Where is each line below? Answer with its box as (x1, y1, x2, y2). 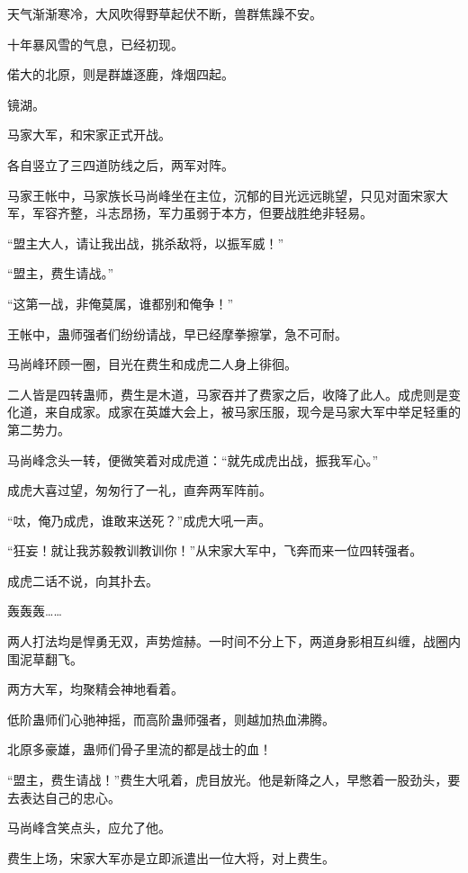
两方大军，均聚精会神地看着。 (7, 679, 184, 698)
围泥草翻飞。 (7, 649, 83, 668)
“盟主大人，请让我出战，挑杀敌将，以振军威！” (7, 233, 284, 252)
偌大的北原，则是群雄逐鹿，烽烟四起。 (7, 65, 234, 84)
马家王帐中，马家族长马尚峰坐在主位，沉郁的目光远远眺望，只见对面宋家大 (7, 185, 448, 204)
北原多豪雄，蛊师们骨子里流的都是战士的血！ (7, 740, 272, 759)
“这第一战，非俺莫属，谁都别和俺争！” (7, 293, 234, 312)
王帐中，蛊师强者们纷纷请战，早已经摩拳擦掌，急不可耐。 (7, 324, 347, 343)
